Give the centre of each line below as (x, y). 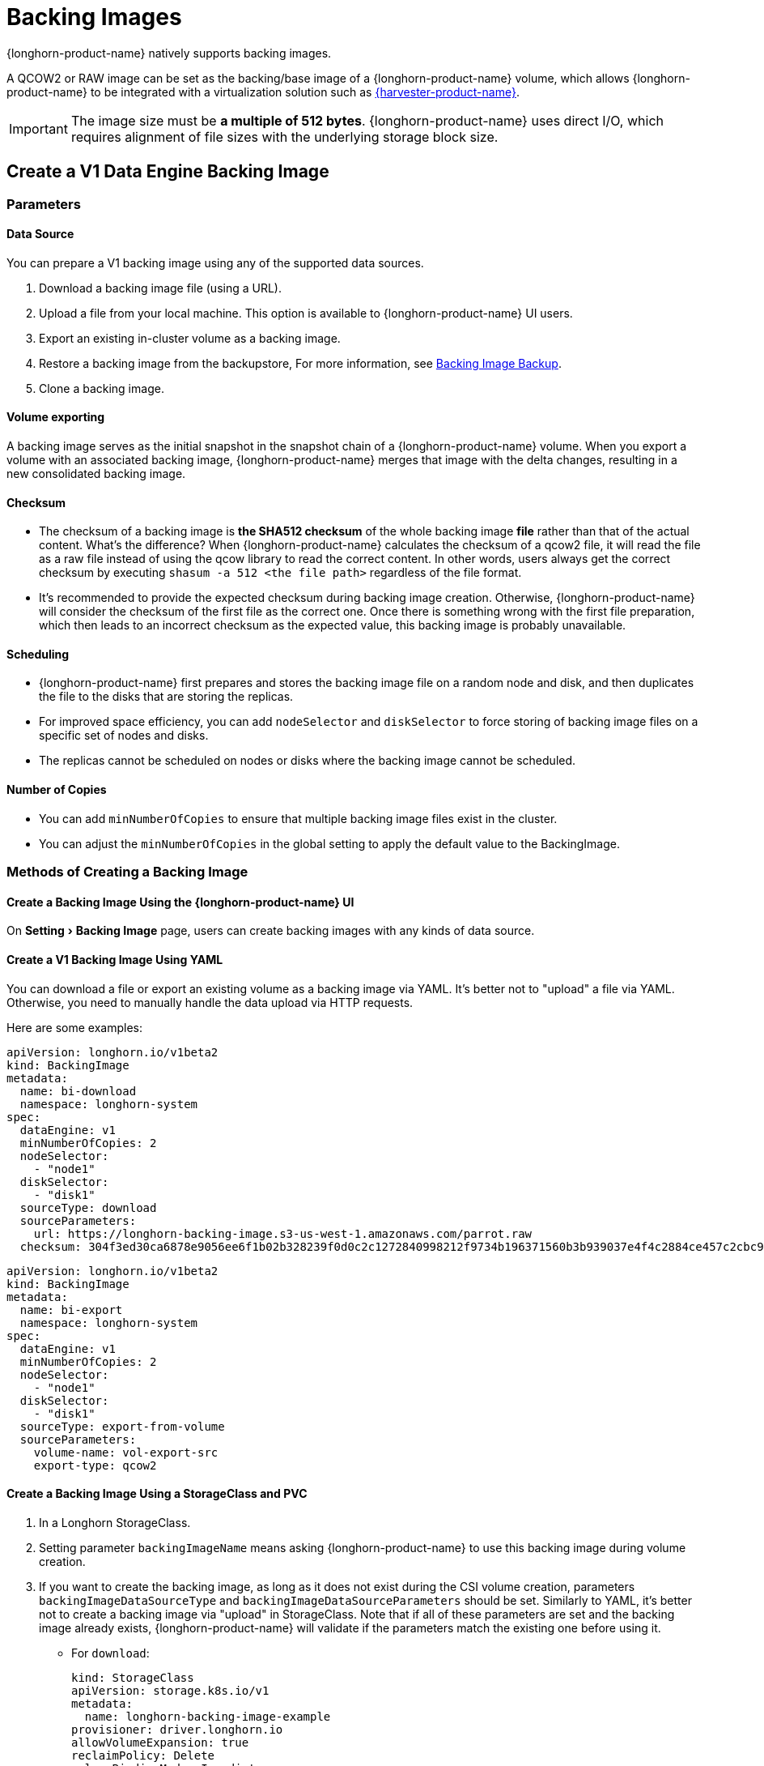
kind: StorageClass (133, 1677)
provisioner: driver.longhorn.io (177, 1729)
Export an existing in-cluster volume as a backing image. (190, 338)
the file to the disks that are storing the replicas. (166, 697)
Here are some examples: (75, 1027)
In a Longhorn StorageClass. (115, 1522)
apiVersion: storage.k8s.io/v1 (170, 1690)
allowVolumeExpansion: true (160, 1742)
